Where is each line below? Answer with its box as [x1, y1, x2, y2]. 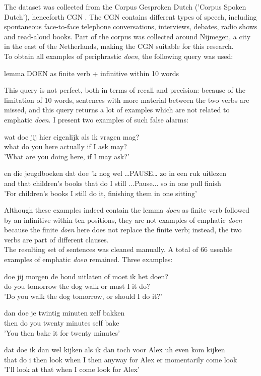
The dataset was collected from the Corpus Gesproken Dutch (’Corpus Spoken [4, 2, 246, 12]
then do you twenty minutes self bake [4, 318, 119, 328]
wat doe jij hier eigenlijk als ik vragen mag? [4, 131, 140, 142]
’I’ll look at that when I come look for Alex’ [4, 364, 140, 374]
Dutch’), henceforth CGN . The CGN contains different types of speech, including [4, 11, 257, 22]
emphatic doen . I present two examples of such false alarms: [4, 114, 188, 124]
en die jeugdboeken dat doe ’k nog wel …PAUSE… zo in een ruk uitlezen [4, 168, 227, 178]
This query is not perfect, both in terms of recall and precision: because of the [4, 85, 245, 95]
